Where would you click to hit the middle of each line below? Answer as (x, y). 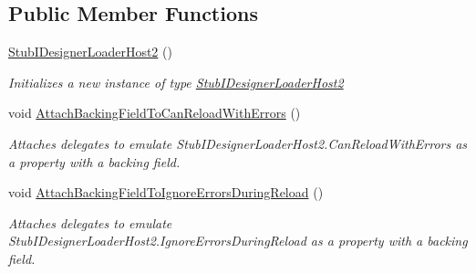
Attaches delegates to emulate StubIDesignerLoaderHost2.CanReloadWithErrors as (238, 143)
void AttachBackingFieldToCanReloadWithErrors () (155, 113)
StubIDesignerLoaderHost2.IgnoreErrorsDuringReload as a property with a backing (238, 241)
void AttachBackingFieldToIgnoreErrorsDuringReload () (166, 192)
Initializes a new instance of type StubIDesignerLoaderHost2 (176, 82)
